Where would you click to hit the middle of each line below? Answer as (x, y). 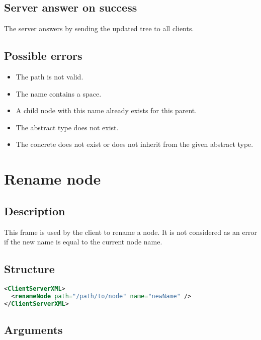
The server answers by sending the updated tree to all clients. (99, 28)
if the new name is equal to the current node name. (83, 242)
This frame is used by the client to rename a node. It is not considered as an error (131, 232)
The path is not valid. (50, 76)
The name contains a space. (59, 93)
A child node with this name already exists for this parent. (106, 110)
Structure (29, 269)
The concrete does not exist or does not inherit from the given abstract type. (135, 144)
